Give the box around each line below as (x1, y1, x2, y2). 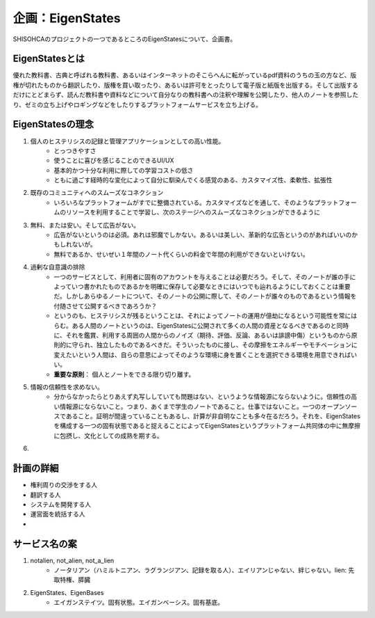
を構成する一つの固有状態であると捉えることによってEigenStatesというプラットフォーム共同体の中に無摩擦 (53, 422, 360, 430)
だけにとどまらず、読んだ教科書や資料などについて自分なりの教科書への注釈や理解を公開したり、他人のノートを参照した (12, 90, 359, 99)
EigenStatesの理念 (12, 118, 94, 130)
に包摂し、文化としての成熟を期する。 (53, 431, 163, 440)
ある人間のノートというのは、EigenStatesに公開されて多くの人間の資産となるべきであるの (72, 321, 331, 330)
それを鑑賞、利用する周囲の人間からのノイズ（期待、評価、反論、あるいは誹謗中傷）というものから (65, 331, 352, 339)
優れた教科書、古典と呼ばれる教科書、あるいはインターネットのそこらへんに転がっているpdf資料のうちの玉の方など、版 (12, 71, 357, 79)
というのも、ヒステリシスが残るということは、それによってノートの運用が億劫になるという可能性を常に (53, 312, 351, 320)
